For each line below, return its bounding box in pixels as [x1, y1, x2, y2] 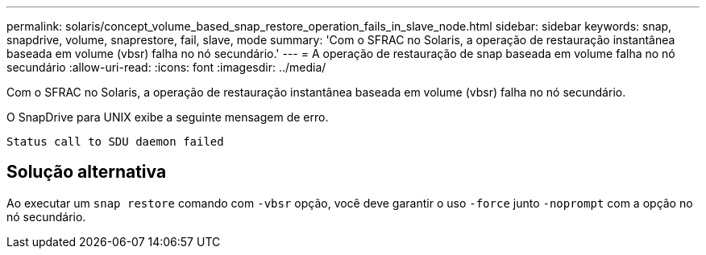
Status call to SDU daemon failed [6, 135, 224, 148]
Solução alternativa [6, 162, 167, 183]
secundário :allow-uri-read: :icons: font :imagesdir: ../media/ [6, 60, 326, 74]
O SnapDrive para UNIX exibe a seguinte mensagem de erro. [6, 110, 329, 124]
